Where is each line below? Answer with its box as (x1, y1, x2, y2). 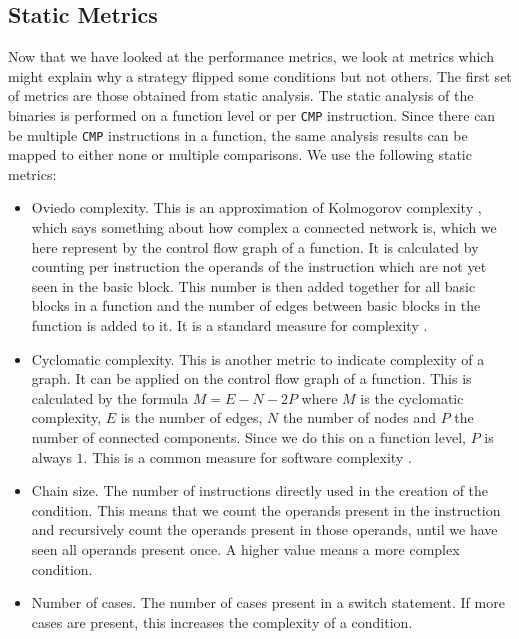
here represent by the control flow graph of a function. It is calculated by (31, 236, 479, 257)
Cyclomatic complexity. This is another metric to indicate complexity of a (31, 348, 485, 369)
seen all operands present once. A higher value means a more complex (31, 538, 460, 559)
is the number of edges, (120, 407, 263, 428)
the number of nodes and (283, 407, 436, 428)
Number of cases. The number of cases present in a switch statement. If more (31, 592, 505, 613)
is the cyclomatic (360, 387, 464, 408)
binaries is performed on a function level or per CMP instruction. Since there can (8, 104, 496, 125)
